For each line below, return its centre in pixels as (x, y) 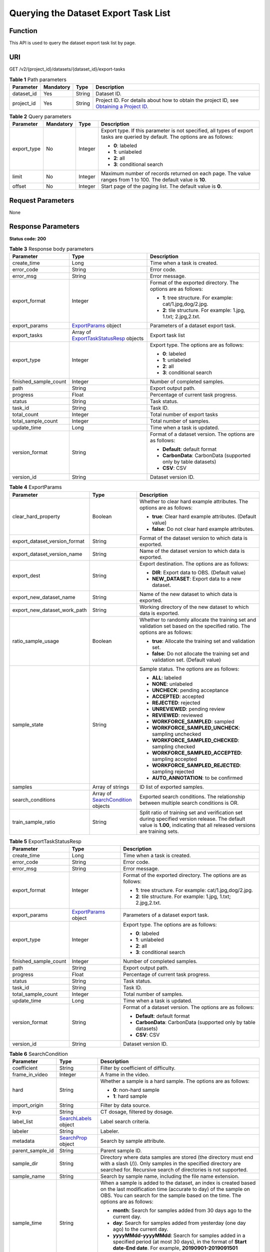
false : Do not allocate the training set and (200, 654)
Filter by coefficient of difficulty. (138, 1068)
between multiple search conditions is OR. (189, 803)
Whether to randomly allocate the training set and (198, 619)
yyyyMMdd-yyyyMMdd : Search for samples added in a (179, 1235)
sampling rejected (173, 771)
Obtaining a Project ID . (122, 106)
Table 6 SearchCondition (39, 1054)
